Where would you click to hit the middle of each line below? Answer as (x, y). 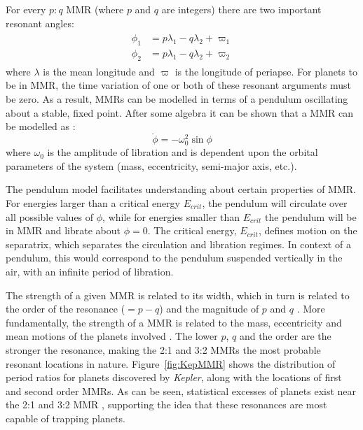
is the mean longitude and (99, 71)
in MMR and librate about (63, 230)
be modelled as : (41, 126)
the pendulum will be (311, 216)
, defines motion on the (308, 230)
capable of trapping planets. (66, 418)
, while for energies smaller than (171, 216)
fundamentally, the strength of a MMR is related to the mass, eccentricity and (174, 322)
